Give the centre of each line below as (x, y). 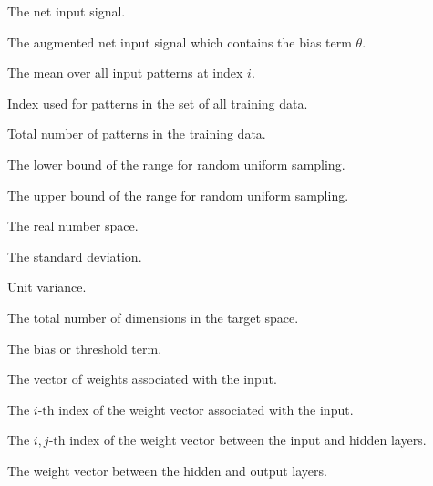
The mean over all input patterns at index (125, 72)
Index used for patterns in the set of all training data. (158, 103)
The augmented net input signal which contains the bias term (180, 41)
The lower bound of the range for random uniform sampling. (176, 164)
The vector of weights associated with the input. (142, 379)
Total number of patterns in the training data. (137, 134)
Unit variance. (47, 287)
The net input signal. (67, 11)
